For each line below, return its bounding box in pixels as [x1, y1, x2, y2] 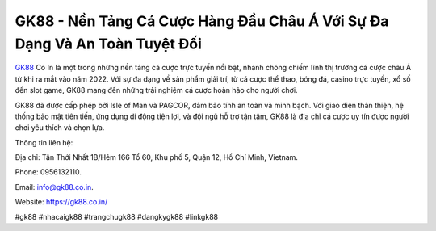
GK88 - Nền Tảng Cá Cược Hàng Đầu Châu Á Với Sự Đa [15, 12, 389, 30]
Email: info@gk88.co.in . [15, 182, 94, 191]
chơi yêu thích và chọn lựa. [15, 123, 105, 132]
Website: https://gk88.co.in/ [15, 197, 108, 207]
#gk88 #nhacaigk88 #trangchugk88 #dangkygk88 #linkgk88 [15, 212, 218, 221]
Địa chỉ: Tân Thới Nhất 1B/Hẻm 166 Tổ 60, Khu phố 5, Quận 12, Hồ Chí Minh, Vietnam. [15, 153, 299, 162]
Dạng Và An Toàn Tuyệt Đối [15, 35, 202, 52]
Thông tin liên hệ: [15, 137, 73, 147]
